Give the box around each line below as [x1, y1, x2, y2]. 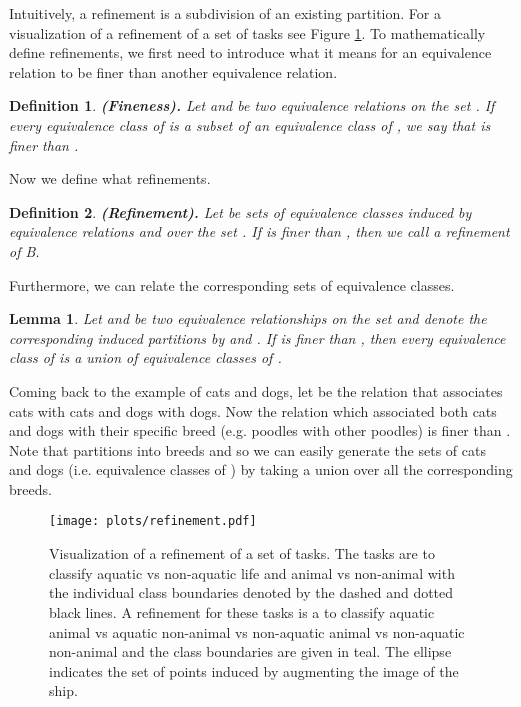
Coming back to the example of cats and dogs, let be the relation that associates [9, 380, 503, 401]
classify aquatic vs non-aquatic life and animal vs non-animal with [49, 562, 455, 583]
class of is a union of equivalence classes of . [9, 347, 282, 368]
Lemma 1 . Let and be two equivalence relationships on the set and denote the [9, 308, 487, 329]
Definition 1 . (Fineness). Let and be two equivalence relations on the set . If [9, 95, 495, 116]
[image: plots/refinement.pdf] [49, 514, 257, 529]
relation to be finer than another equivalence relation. [9, 61, 338, 82]
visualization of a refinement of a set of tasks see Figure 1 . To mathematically [9, 22, 486, 43]
